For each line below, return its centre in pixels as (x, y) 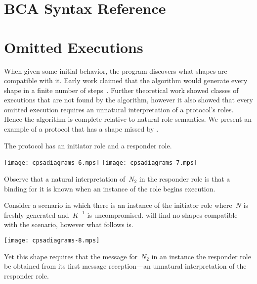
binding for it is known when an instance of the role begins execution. (110, 188)
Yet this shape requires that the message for (71, 256)
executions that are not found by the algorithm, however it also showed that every (128, 100)
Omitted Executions (74, 47)
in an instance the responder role (201, 256)
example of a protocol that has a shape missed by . (81, 129)
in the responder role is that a (185, 178)
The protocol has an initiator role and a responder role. (88, 145)
